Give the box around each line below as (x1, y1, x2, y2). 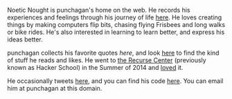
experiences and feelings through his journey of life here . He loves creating (7, 13, 222, 21)
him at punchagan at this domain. (7, 84, 102, 92)
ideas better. (7, 35, 43, 44)
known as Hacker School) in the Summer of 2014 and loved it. (7, 64, 184, 71)
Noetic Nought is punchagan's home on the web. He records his (7, 6, 190, 14)
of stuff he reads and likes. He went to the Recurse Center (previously (7, 56, 206, 64)
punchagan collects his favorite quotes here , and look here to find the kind (7, 48, 220, 57)
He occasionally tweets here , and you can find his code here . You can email (7, 77, 224, 85)
